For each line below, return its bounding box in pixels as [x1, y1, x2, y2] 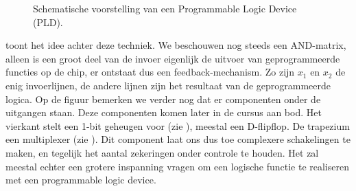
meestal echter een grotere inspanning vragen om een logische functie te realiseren [5, 159, 349, 173]
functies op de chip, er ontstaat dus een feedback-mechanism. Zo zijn [5, 65, 295, 79]
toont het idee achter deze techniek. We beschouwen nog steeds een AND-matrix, [5, 38, 346, 52]
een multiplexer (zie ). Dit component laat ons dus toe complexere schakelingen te [5, 132, 351, 146]
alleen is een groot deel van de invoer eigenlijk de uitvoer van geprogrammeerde [5, 51, 340, 65]
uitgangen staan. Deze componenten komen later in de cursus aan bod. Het [5, 105, 322, 120]
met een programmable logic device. [5, 172, 156, 187]
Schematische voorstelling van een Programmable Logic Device [33, 1, 297, 15]
